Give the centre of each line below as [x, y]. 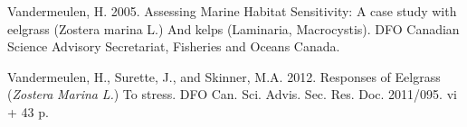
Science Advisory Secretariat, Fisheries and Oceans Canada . [174, 46]
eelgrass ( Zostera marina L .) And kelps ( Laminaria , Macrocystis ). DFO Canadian [233, 28]
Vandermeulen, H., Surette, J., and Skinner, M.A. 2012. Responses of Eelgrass [224, 76]
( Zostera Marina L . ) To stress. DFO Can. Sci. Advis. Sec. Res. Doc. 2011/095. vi [232, 94]
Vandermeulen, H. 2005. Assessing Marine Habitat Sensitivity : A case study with [232, 11]
